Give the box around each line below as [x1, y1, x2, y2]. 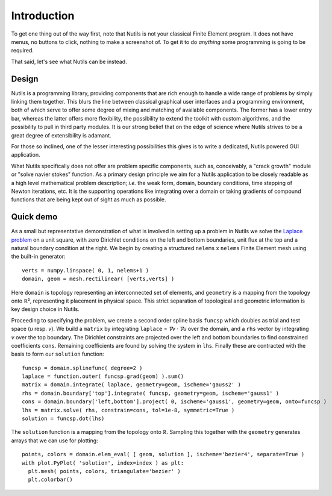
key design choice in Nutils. [11, 306, 80, 313]
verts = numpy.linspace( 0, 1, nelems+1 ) [22, 267, 149, 274]
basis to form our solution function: [11, 350, 104, 358]
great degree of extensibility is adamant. [11, 131, 111, 139]
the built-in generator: [11, 253, 66, 260]
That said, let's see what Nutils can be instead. [11, 58, 127, 65]
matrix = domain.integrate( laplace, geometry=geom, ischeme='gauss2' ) [22, 381, 241, 388]
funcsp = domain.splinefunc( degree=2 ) [22, 365, 143, 371]
